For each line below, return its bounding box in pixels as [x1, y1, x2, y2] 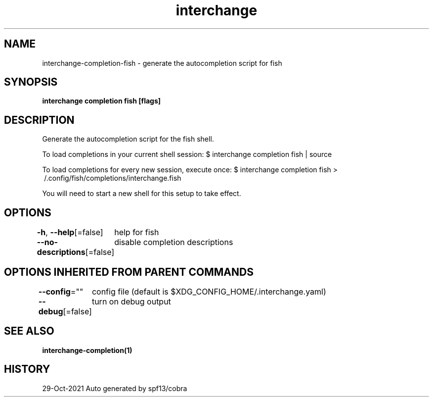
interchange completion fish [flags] [42, 97, 161, 105]
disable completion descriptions [114, 237, 233, 248]
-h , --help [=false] [37, 227, 103, 238]
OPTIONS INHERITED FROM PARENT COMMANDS [4, 265, 254, 278]
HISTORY [4, 363, 50, 376]
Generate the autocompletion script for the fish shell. [42, 135, 214, 144]
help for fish [114, 227, 159, 238]
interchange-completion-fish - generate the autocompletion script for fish [42, 58, 282, 67]
